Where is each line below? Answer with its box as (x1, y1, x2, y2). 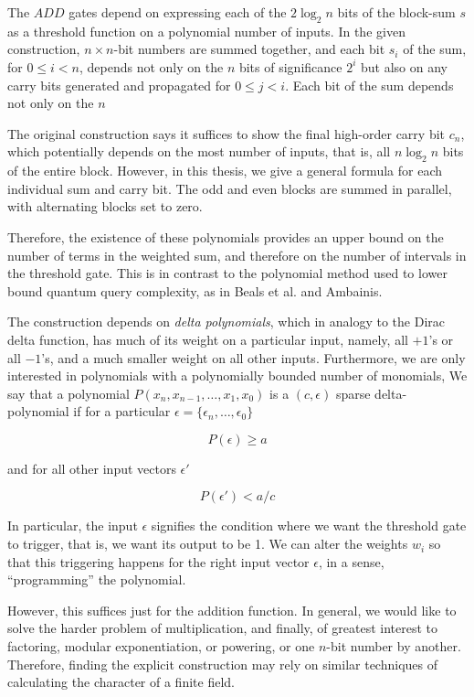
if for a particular (73, 402, 171, 421)
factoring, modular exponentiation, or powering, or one (7, 637, 315, 656)
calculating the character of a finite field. (7, 672, 235, 692)
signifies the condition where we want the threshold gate (151, 516, 467, 535)
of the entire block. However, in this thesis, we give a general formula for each (7, 161, 442, 180)
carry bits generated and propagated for (7, 75, 231, 94)
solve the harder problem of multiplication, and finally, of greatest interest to (7, 618, 438, 638)
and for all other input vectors (7, 458, 176, 477)
